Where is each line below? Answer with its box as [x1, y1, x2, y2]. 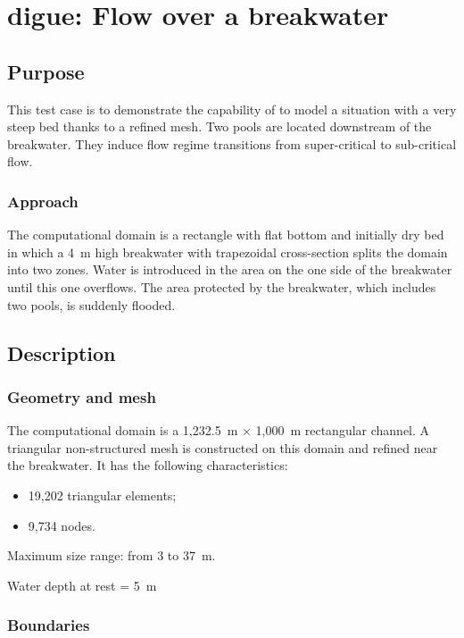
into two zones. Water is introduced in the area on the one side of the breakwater [7, 260, 452, 279]
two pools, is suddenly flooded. [7, 295, 176, 314]
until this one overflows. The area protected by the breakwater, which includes [7, 277, 436, 296]
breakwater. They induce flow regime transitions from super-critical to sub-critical [7, 134, 457, 153]
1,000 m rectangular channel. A [255, 421, 430, 440]
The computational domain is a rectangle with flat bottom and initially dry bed [7, 225, 444, 244]
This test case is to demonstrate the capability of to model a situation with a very [7, 99, 457, 118]
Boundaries [7, 614, 90, 636]
